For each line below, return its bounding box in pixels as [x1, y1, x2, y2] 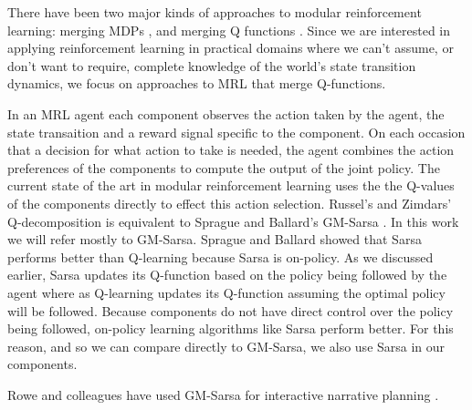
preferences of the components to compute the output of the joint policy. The [7, 158, 440, 177]
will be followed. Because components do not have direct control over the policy [7, 301, 454, 320]
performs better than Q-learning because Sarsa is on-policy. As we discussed [7, 247, 434, 266]
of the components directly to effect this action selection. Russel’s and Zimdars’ [7, 193, 452, 212]
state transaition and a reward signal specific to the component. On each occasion [7, 122, 466, 141]
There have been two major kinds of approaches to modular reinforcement [7, 3, 422, 21]
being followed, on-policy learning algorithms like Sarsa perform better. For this [7, 319, 454, 338]
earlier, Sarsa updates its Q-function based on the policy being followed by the [7, 265, 447, 284]
